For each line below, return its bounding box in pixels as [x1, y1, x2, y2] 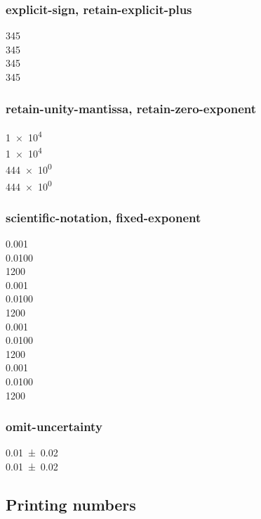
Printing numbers [6, 493, 136, 515]
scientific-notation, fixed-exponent [6, 208, 201, 226]
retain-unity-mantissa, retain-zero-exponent [6, 99, 257, 117]
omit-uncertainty [6, 418, 102, 435]
